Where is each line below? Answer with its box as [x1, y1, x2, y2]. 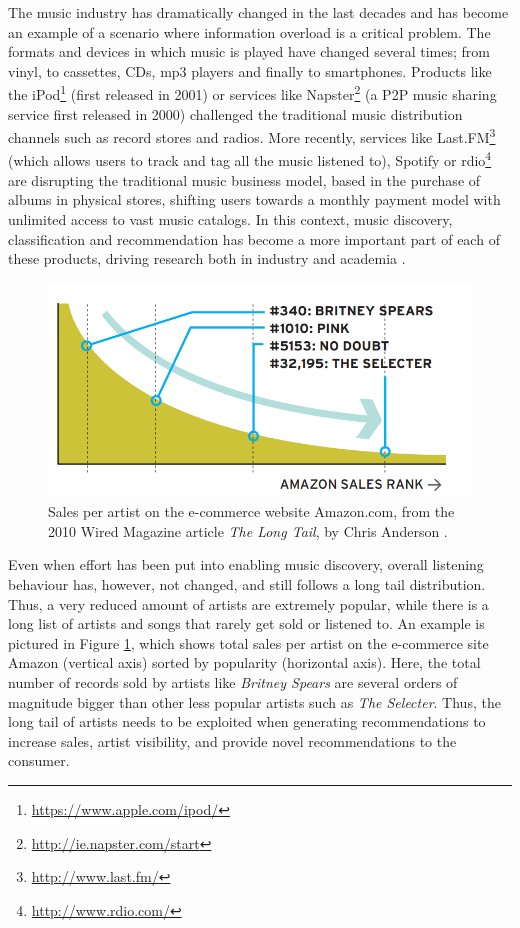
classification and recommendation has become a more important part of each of [8, 228, 500, 249]
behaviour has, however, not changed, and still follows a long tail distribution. [8, 574, 486, 595]
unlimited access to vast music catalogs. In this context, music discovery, [8, 208, 453, 229]
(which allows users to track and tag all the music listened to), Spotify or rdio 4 [8, 147, 492, 171]
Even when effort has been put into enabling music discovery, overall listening [8, 554, 484, 575]
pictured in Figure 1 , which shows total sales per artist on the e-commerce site [8, 632, 489, 653]
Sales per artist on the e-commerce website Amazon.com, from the [48, 501, 455, 522]
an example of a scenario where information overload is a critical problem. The [8, 21, 491, 42]
